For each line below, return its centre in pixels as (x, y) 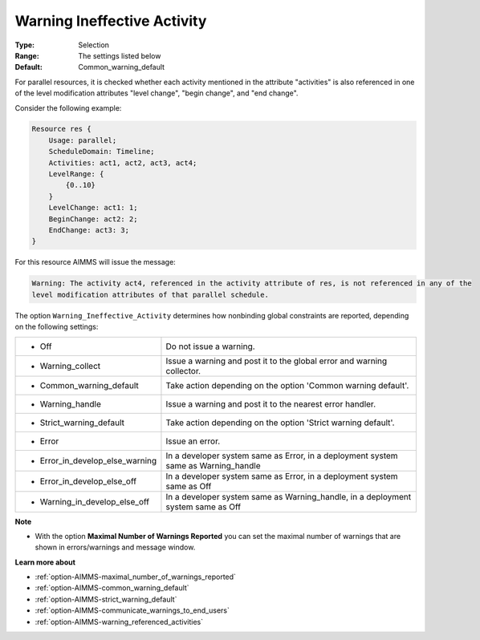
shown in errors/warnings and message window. (115, 547)
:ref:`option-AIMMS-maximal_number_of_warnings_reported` (136, 577)
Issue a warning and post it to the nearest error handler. (271, 403)
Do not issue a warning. (211, 346)
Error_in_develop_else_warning (98, 460)
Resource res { (61, 129)
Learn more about (45, 562)
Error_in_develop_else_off (88, 481)
